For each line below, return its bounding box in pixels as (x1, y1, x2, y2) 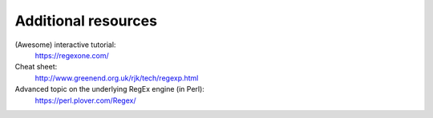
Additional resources (14, 12, 158, 29)
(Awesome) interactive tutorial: (14, 40, 116, 49)
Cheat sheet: (14, 62, 58, 72)
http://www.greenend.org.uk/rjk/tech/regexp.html (34, 73, 199, 83)
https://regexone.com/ (34, 50, 110, 60)
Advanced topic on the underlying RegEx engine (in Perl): (14, 85, 204, 94)
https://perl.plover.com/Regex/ (34, 96, 136, 105)
